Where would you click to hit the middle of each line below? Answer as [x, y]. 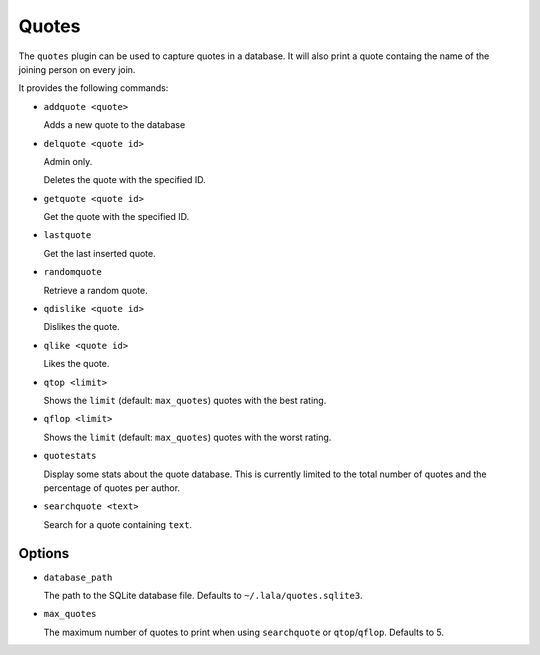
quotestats [70, 456]
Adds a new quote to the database [114, 125]
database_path [78, 577]
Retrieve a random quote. [96, 290]
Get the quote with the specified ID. [116, 217]
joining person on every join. [77, 69]
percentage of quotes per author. [111, 487]
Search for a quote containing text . [118, 524]
